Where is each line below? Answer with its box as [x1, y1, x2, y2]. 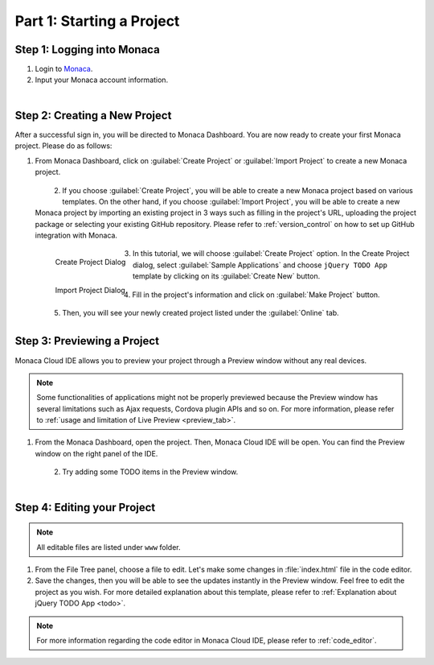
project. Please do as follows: [14, 141, 113, 151]
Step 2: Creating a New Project [14, 109, 172, 122]
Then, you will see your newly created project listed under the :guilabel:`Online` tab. [62, 308, 339, 318]
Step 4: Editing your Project [14, 500, 156, 514]
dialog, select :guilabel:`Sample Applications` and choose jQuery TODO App [133, 260, 388, 270]
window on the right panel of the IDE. [35, 448, 158, 458]
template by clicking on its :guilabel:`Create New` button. [133, 271, 321, 281]
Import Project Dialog [55, 286, 126, 295]
